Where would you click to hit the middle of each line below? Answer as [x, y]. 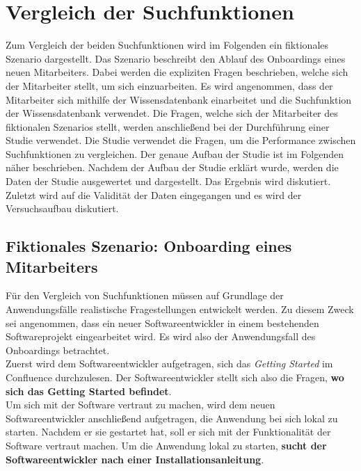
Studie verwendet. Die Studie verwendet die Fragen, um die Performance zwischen [181, 140]
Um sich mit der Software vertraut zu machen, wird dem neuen [141, 405]
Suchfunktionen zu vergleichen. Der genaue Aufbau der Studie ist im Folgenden [175, 153]
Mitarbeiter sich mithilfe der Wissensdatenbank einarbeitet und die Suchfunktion [179, 99]
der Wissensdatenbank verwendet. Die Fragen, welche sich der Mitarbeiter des [172, 113]
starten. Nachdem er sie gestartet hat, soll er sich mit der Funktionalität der [168, 432]
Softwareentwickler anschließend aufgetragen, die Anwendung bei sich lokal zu [172, 418]
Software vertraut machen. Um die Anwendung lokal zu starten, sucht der [166, 445]
